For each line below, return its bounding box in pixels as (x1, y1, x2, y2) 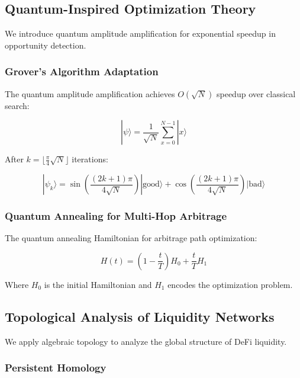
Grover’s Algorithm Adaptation (5, 64, 159, 79)
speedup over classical (216, 87, 296, 100)
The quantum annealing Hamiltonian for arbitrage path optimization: (5, 232, 257, 244)
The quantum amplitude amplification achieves (5, 87, 175, 100)
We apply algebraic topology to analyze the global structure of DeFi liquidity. (5, 335, 287, 347)
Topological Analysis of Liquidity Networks (5, 307, 275, 325)
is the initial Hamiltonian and (44, 278, 152, 290)
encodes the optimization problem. (167, 278, 293, 290)
